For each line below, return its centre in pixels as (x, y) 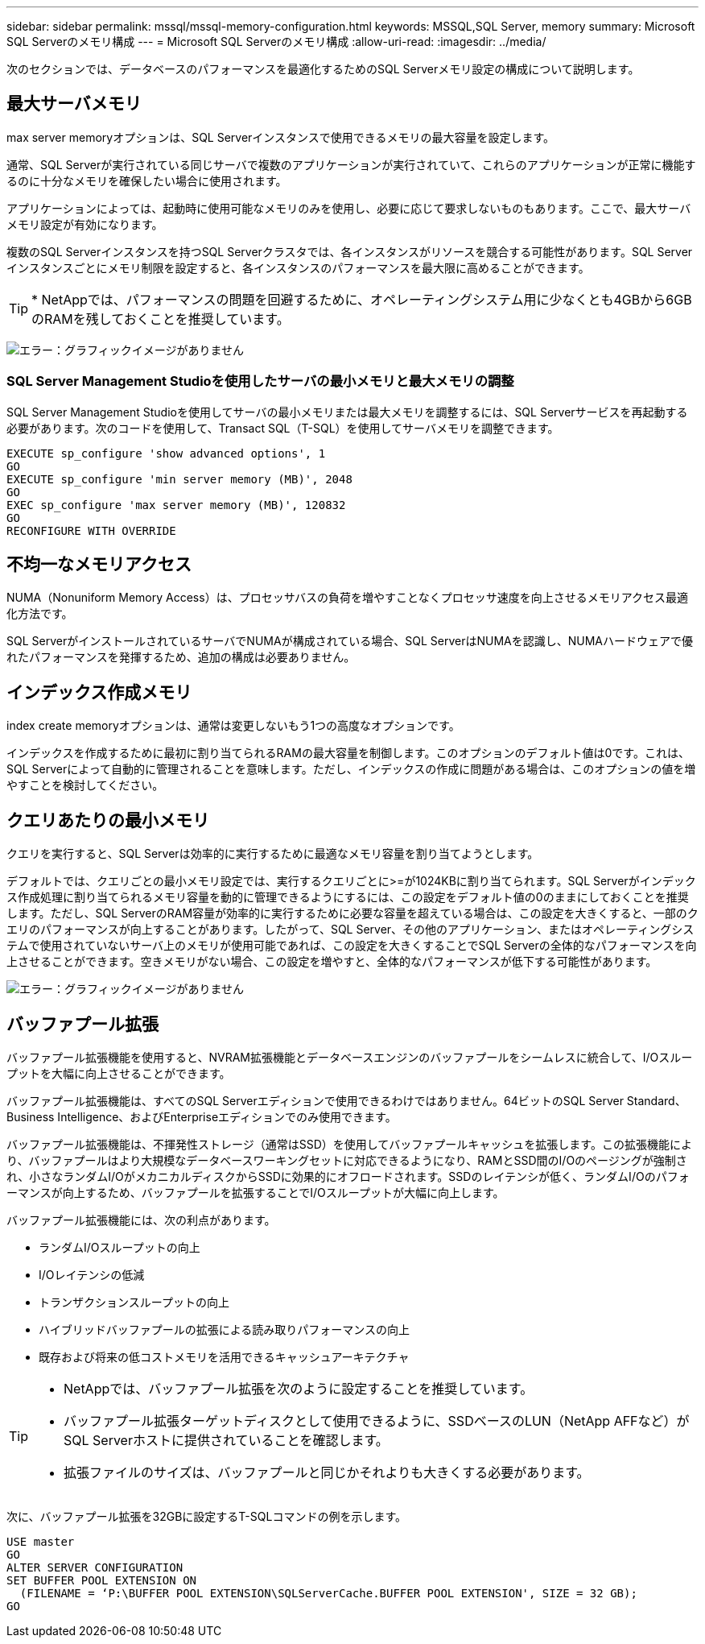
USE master (41, 1541)
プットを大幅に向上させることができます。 (119, 1073)
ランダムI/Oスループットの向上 (120, 1247)
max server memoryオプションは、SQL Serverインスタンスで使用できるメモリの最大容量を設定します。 (281, 137)
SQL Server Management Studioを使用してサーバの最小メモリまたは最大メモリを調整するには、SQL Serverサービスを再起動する (347, 412)
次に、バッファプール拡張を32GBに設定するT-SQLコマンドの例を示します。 (207, 1516)
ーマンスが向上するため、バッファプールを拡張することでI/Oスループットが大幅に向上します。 (256, 1192)
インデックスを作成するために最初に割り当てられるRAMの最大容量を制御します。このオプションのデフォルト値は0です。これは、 (348, 753)
